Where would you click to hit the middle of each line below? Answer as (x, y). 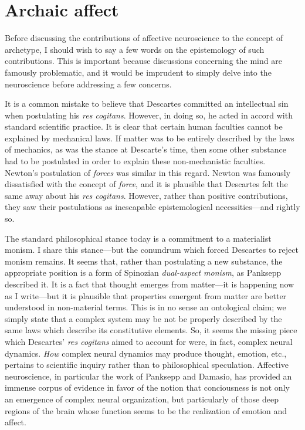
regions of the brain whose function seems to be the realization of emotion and (146, 410)
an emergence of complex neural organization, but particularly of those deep (142, 399)
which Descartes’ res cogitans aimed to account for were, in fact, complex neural (149, 341)
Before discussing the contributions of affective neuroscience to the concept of (144, 38)
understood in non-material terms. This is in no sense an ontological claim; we (145, 307)
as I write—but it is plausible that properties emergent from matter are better (146, 295)
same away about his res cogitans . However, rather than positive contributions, (146, 195)
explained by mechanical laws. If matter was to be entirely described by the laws (150, 138)
